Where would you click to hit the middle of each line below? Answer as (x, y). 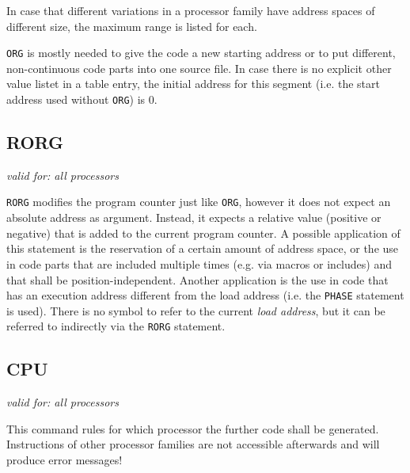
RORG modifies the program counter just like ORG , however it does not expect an (199, 202)
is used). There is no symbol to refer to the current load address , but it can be (196, 310)
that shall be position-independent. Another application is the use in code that (197, 279)
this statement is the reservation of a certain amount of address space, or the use (203, 248)
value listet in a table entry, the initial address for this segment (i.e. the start (193, 84)
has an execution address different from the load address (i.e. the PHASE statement (205, 295)
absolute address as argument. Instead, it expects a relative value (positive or (194, 217)
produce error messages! (65, 460)
